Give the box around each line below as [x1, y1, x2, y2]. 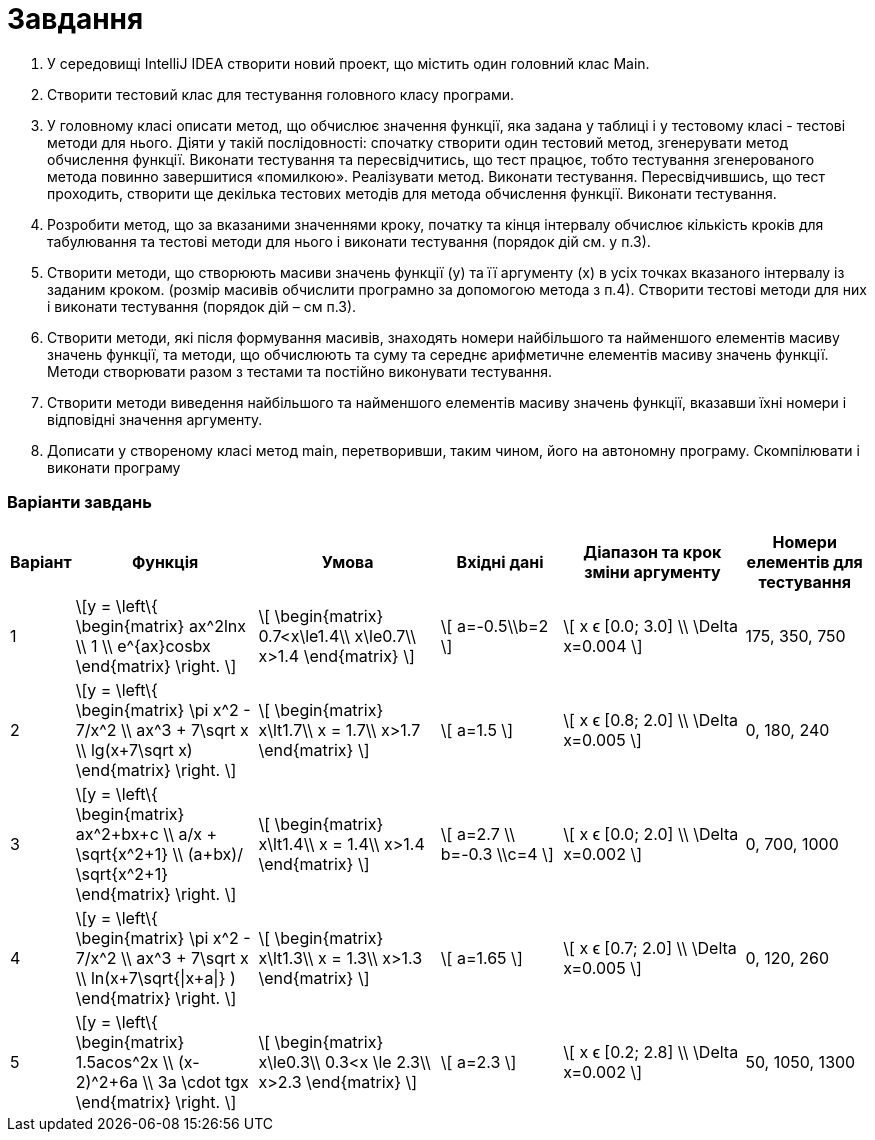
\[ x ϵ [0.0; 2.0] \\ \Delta [563, 823, 739, 844]
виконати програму [47, 458, 181, 476]
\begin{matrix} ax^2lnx [75, 615, 246, 636]
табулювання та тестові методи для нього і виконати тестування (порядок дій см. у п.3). [47, 232, 651, 250]
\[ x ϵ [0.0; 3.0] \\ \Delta [563, 615, 738, 636]
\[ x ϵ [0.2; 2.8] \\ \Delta [563, 1041, 739, 1062]
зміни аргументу [584, 561, 721, 582]
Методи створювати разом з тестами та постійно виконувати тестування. [47, 362, 553, 380]
